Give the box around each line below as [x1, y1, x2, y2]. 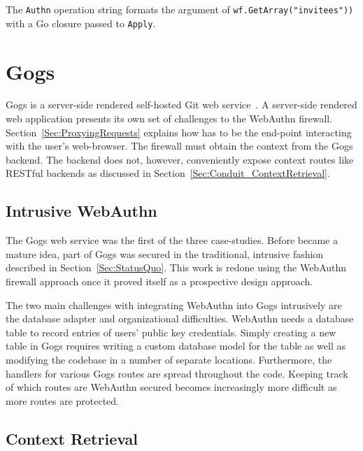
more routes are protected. [6, 393, 119, 408]
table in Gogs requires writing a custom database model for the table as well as [6, 338, 346, 353]
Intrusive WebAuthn [6, 200, 157, 222]
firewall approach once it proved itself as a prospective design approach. [6, 273, 313, 288]
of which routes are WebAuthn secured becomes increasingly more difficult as [6, 380, 337, 394]
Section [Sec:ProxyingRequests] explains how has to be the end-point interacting [6, 124, 352, 139]
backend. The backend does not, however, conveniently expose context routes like [6, 152, 354, 166]
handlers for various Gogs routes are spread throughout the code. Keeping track [6, 366, 348, 380]
